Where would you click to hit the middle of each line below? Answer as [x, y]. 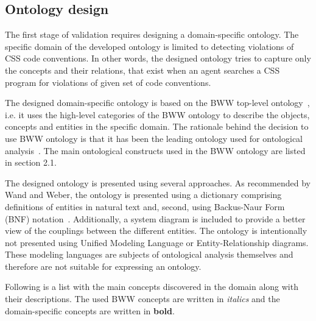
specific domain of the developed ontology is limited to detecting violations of [149, 46]
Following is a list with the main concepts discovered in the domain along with [152, 287]
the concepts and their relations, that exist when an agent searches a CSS [142, 70]
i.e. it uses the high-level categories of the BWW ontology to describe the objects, [157, 114]
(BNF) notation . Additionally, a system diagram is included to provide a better [155, 218]
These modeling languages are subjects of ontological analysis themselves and [149, 254]
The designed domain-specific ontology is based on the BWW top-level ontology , [157, 103]
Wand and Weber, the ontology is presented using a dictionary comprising [143, 195]
